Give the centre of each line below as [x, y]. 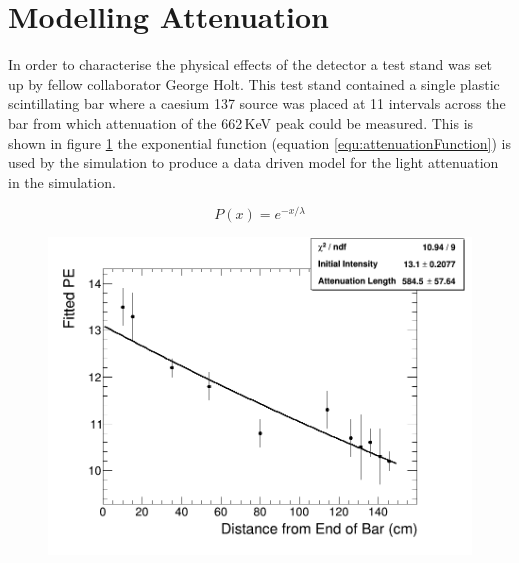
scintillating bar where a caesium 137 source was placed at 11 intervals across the [257, 103]
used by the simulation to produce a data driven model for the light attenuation [253, 162]
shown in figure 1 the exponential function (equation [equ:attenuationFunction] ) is [259, 142]
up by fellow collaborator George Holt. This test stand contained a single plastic [254, 83]
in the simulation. [62, 181]
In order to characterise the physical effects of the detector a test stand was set [250, 64]
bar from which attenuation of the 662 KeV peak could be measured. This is [241, 122]
